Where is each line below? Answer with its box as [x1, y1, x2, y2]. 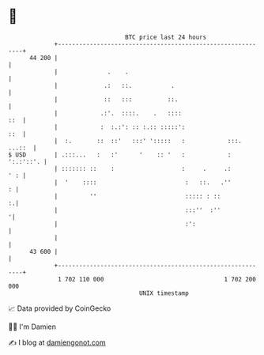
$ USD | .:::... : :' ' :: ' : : [8, 150, 232, 159]
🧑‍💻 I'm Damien [8, 322, 57, 331]
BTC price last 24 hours [125, 33, 207, 41]
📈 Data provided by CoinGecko [8, 304, 111, 313]
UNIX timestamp [138, 289, 190, 297]
